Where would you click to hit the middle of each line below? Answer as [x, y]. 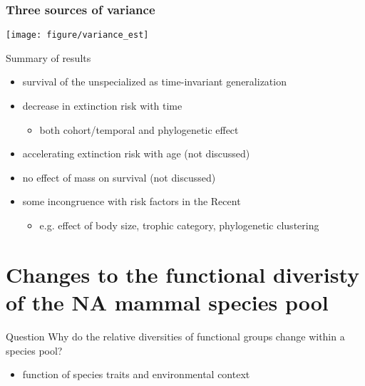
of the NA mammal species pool [167, 302]
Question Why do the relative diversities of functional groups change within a [175, 336]
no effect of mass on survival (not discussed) [119, 177]
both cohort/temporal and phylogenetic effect [139, 129]
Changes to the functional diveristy [183, 274]
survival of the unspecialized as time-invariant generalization [154, 82]
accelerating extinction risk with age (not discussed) [136, 153]
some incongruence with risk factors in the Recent [132, 201]
